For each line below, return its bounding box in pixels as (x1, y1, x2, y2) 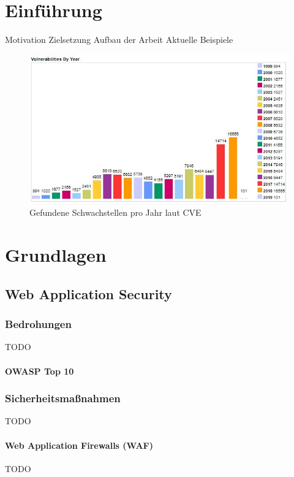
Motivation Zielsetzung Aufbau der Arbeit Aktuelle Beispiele (5, 33, 233, 46)
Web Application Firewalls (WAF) (5, 438, 153, 451)
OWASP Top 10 (5, 364, 74, 377)
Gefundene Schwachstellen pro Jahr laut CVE (29, 206, 202, 219)
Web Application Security (5, 284, 172, 303)
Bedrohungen (5, 316, 72, 332)
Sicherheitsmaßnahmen (5, 391, 121, 406)
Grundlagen (5, 242, 107, 267)
